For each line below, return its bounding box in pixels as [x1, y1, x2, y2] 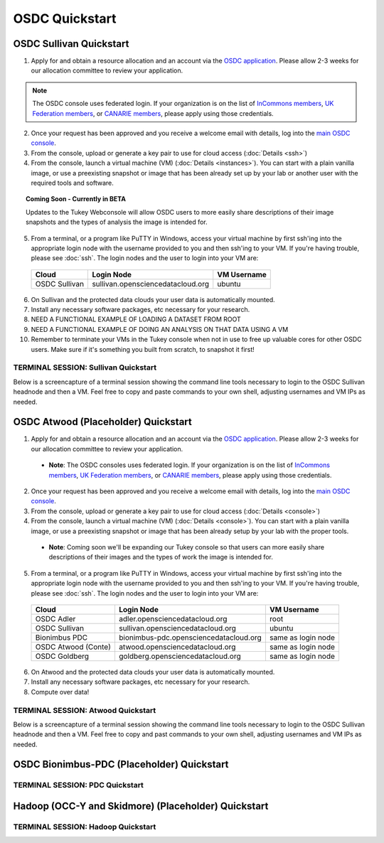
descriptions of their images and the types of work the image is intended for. [48, 553, 274, 562]
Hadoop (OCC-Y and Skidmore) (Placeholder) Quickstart [13, 800, 269, 812]
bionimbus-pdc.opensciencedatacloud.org [118, 633, 262, 643]
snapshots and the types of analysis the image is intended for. [26, 218, 208, 227]
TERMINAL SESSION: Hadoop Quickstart [13, 822, 156, 832]
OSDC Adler [35, 613, 76, 623]
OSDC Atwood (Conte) [35, 642, 112, 652]
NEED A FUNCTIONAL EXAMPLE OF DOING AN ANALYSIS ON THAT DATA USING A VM [31, 325, 289, 333]
